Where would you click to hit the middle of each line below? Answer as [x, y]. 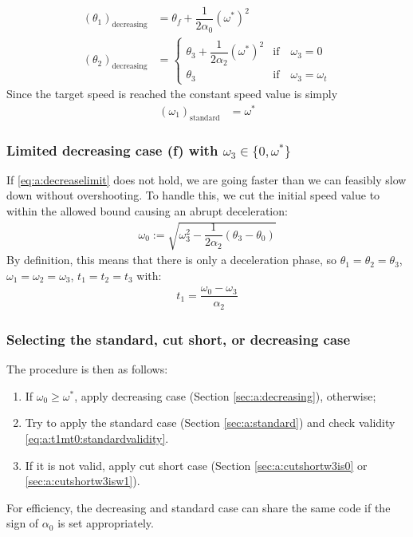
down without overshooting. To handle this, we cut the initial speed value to [193, 195]
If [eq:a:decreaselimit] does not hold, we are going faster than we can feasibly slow [206, 179]
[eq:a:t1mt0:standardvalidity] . [97, 438]
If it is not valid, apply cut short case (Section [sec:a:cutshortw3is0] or [196, 465]
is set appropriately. [106, 523]
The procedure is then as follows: [87, 369]
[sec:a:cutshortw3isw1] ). [83, 481]
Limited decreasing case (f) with [112, 150]
